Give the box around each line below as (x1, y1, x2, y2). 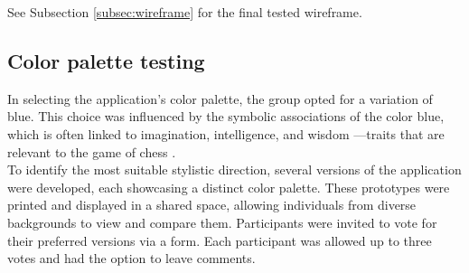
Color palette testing (7, 46, 205, 74)
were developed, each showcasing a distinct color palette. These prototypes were (7, 177, 450, 196)
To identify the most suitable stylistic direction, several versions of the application (7, 160, 462, 179)
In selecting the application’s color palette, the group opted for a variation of (7, 89, 433, 108)
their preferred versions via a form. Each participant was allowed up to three (7, 231, 432, 249)
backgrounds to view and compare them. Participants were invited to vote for (7, 212, 437, 231)
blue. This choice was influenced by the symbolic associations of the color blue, (7, 107, 445, 126)
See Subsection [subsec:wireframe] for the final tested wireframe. (7, 3, 362, 21)
